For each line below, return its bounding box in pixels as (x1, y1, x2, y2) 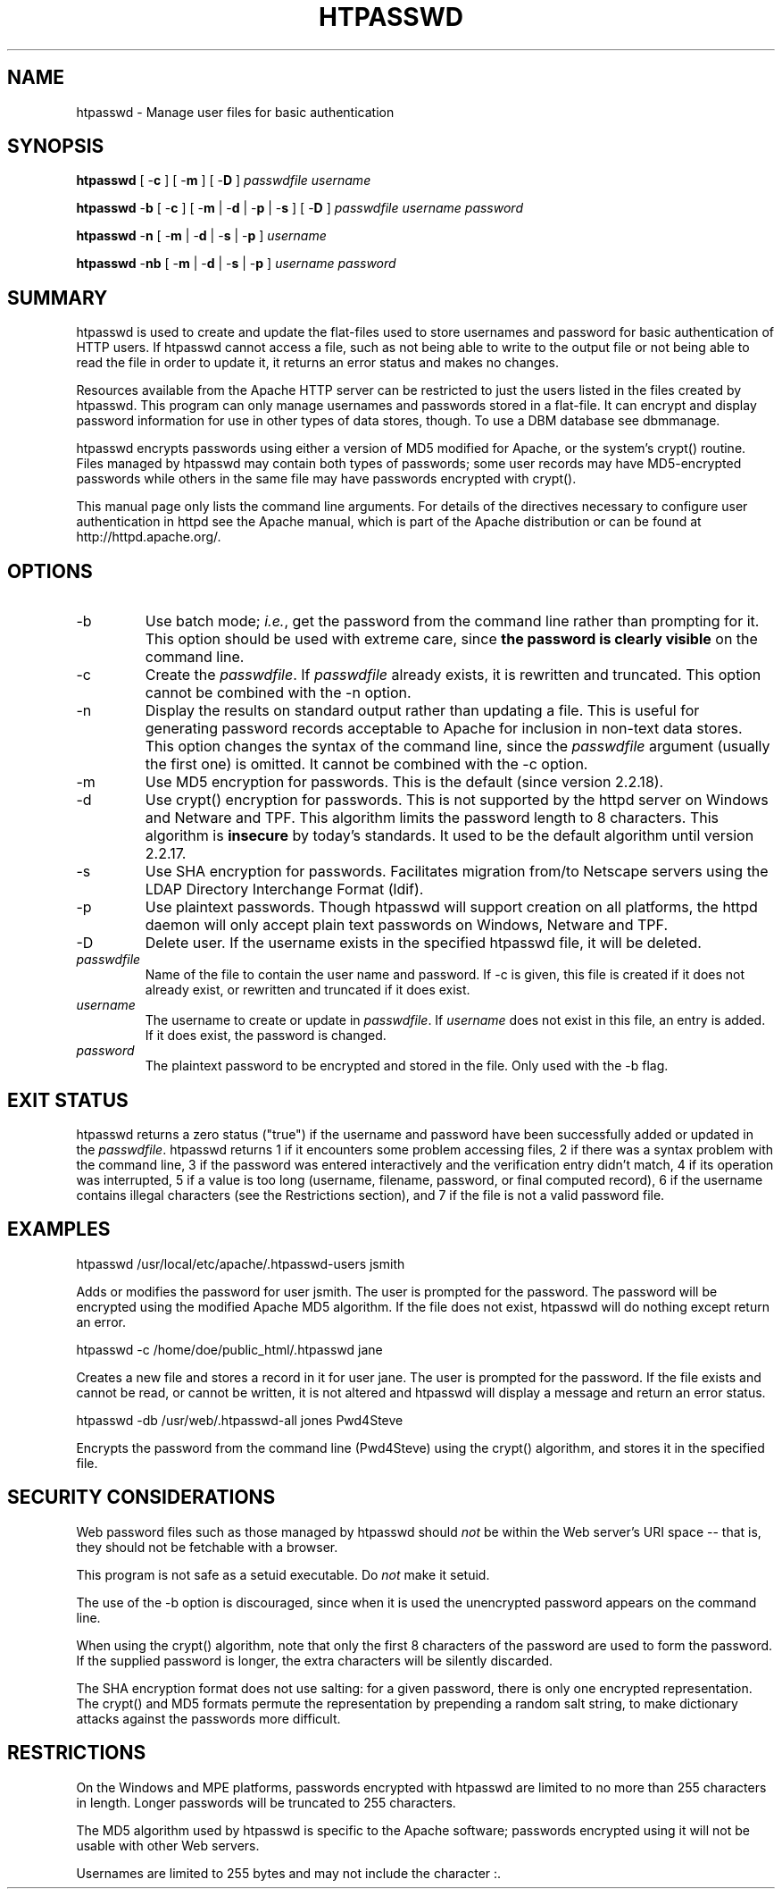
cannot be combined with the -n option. (145, 684, 412, 702)
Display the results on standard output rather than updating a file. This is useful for (145, 701, 700, 720)
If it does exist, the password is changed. (145, 1028, 387, 1044)
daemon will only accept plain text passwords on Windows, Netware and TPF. (145, 916, 669, 935)
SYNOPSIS (7, 135, 104, 158)
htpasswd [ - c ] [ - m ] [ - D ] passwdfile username (76, 172, 371, 189)
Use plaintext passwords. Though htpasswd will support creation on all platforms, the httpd (145, 898, 758, 917)
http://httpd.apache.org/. (76, 529, 221, 545)
